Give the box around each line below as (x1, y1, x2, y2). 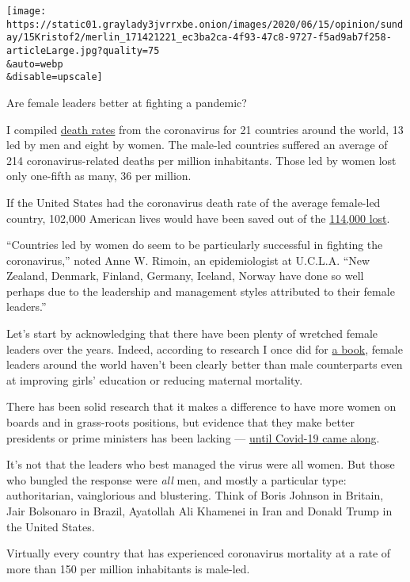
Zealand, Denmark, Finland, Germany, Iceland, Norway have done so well (6, 267, 364, 284)
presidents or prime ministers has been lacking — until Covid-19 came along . (6, 429, 380, 446)
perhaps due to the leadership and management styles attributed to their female (6, 282, 395, 299)
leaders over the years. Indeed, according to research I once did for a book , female (6, 340, 403, 357)
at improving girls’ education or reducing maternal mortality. (6, 371, 303, 388)
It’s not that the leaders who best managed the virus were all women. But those (6, 456, 395, 473)
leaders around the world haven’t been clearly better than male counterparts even (6, 356, 403, 373)
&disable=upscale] (6, 71, 103, 83)
